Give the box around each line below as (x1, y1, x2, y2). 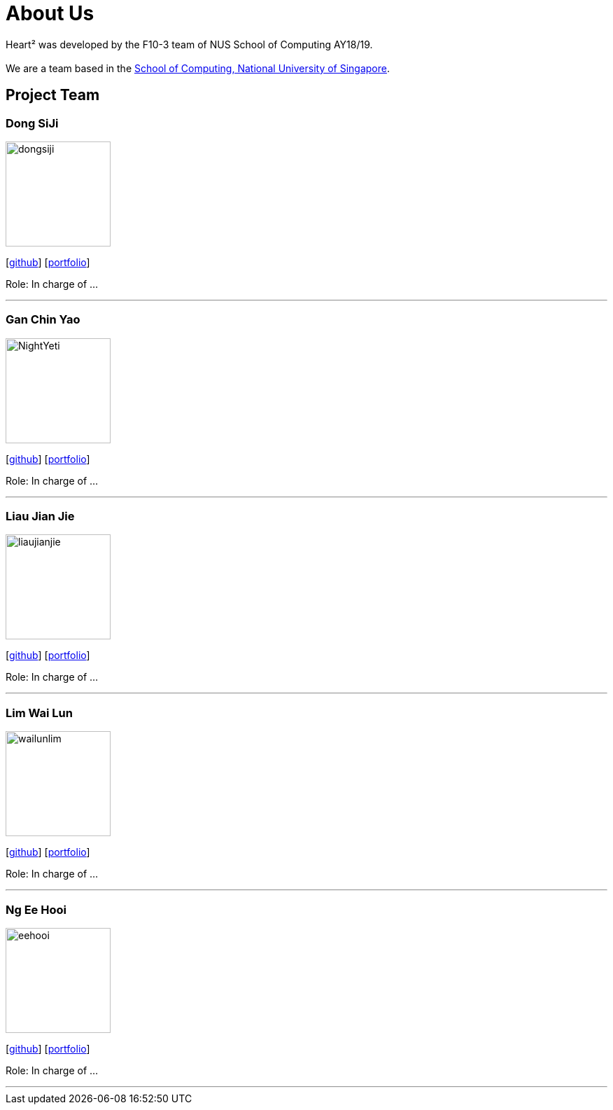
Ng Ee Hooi (6, 902, 66, 917)
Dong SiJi (6, 116, 59, 130)
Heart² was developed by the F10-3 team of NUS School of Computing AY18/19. (6, 38, 373, 50)
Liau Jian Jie (6, 509, 75, 524)
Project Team (6, 86, 100, 104)
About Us (6, 1, 94, 25)
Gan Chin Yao (6, 312, 80, 327)
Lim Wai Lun (6, 705, 73, 720)
